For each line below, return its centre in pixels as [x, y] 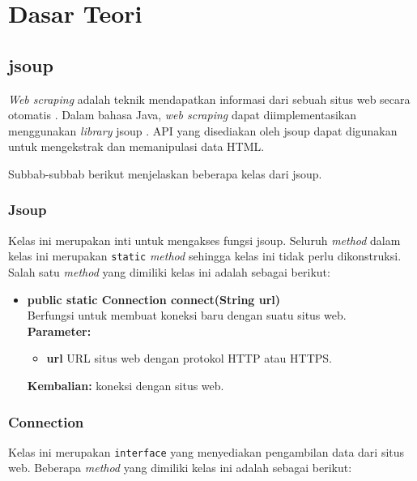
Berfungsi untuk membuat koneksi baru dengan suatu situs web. [187, 315]
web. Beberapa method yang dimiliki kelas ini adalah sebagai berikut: [180, 468]
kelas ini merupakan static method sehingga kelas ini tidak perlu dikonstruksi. [205, 256]
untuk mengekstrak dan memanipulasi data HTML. [136, 146]
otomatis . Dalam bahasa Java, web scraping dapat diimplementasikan [183, 115]
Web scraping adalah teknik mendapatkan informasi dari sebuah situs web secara [209, 99]
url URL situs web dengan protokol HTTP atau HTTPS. [189, 358]
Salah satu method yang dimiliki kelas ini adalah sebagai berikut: [169, 272]
